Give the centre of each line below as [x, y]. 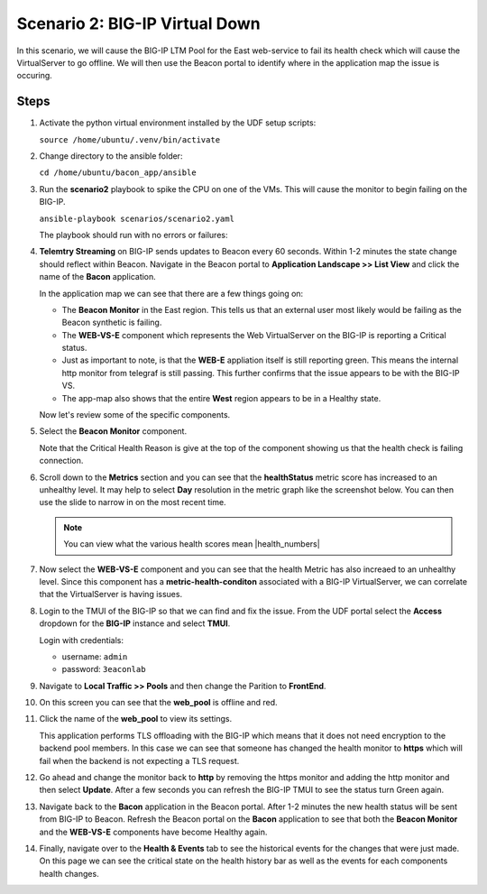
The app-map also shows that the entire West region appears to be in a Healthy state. [221, 398]
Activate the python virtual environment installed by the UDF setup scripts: [178, 123]
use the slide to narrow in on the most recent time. [133, 502]
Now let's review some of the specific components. [135, 415]
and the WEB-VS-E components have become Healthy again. [153, 832]
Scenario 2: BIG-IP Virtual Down [138, 23]
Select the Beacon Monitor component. [113, 431]
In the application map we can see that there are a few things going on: [171, 293]
